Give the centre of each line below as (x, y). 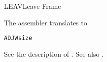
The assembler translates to (46, 22)
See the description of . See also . (54, 53)
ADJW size (18, 38)
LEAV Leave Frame (33, 6)
